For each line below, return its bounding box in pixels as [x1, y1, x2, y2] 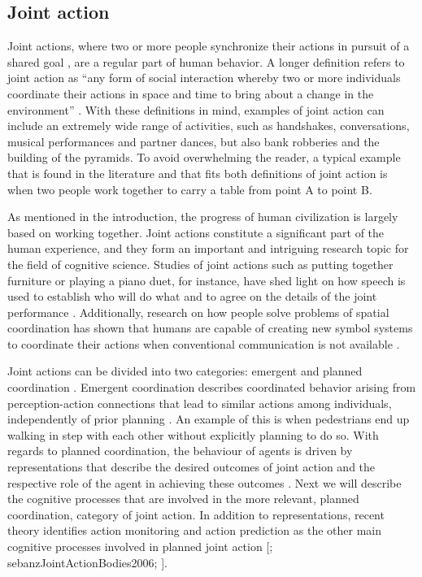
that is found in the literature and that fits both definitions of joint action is [7, 164, 388, 181]
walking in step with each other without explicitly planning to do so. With [7, 426, 379, 443]
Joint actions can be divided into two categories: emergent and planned [7, 362, 363, 380]
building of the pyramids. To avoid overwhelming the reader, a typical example [7, 149, 401, 166]
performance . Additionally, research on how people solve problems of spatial [7, 303, 389, 320]
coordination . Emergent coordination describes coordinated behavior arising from [7, 379, 416, 396]
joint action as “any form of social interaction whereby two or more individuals [7, 69, 401, 86]
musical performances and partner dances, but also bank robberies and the [7, 132, 380, 150]
